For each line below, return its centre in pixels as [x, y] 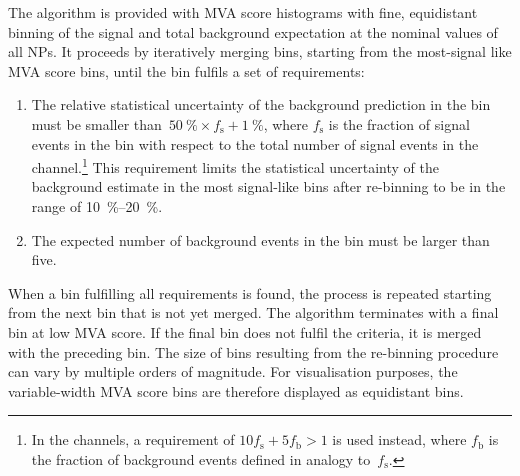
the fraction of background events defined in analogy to [201, 458]
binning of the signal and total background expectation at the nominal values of [253, 31]
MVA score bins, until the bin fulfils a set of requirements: [186, 70]
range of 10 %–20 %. [97, 206]
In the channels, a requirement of [133, 439]
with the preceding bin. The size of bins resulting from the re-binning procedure [253, 351]
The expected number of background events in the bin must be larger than [260, 239]
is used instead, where [399, 439]
